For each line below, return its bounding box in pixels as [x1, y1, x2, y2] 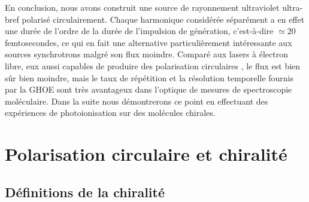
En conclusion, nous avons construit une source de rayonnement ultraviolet [5, 1, 280, 13]
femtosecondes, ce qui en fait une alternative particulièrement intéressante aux [5, 36, 292, 48]
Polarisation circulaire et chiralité [5, 142, 287, 166]
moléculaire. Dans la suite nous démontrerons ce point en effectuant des [5, 94, 268, 107]
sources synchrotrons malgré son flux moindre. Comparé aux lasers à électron [5, 48, 288, 60]
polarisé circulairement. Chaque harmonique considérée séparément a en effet [22, 13, 305, 25]
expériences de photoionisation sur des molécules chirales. [5, 106, 216, 119]
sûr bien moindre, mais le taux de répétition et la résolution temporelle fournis [5, 71, 294, 84]
